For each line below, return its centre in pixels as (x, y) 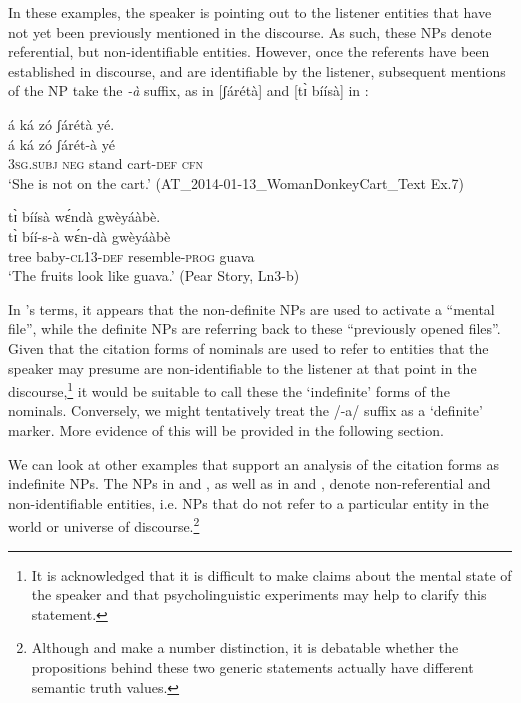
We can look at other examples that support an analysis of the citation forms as (253, 463)
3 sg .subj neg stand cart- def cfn (106, 163)
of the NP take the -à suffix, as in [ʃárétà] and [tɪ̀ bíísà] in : (188, 90)
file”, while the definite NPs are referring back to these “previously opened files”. (254, 328)
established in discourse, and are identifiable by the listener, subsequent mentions (257, 70)
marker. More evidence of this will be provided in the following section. (226, 429)
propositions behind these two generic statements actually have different (252, 666)
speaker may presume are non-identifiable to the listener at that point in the (242, 367)
